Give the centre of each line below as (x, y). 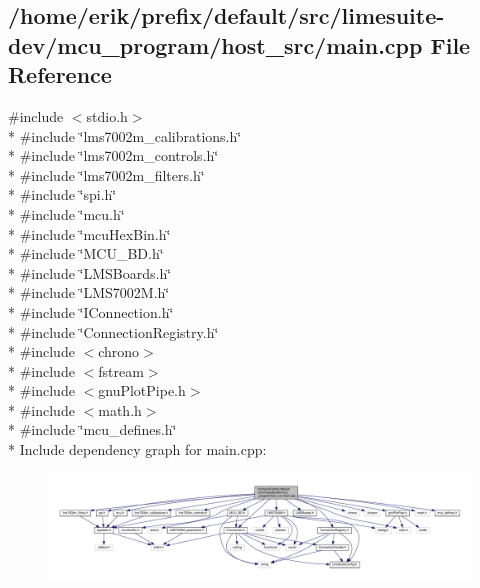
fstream (121, 370)
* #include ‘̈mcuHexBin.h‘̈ (89, 233)
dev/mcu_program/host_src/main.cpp (215, 44)
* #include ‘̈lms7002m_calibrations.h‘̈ (125, 135)
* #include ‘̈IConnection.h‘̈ (91, 311)
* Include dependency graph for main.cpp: (137, 449)
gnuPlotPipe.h (142, 390)
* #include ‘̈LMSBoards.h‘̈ (90, 272)
